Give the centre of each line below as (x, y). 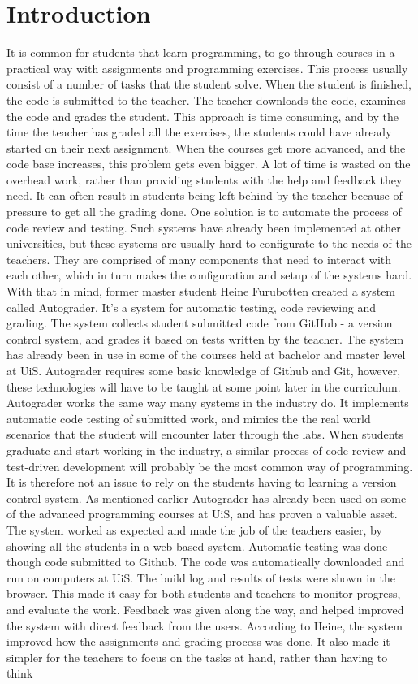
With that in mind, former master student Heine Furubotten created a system (201, 291)
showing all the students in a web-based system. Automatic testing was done (197, 545)
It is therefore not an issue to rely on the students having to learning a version (202, 482)
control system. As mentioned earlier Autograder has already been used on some (207, 498)
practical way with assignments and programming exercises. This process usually (207, 68)
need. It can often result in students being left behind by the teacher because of (205, 195)
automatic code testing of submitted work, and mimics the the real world (189, 418)
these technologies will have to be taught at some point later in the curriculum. (204, 386)
